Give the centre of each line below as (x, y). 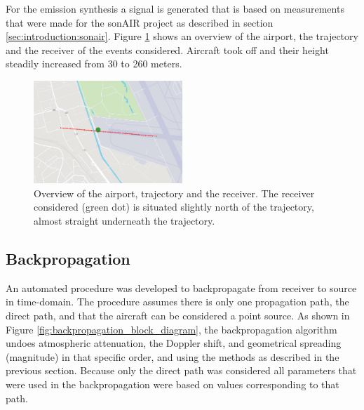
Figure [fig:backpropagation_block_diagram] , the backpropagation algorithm (171, 329)
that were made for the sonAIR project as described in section (140, 22)
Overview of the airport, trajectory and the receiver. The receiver (174, 193)
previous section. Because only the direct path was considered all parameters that (181, 370)
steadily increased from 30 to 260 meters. (94, 64)
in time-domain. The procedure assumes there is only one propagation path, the (177, 302)
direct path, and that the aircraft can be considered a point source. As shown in (178, 316)
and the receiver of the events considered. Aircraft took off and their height (167, 49)
